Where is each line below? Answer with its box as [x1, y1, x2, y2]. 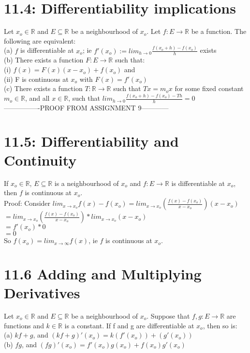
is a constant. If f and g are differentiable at [64, 320, 194, 330]
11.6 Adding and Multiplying [4, 263, 202, 283]
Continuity [4, 150, 77, 169]
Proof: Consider [4, 198, 51, 208]
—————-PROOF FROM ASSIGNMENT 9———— [4, 102, 169, 112]
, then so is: [203, 320, 237, 330]
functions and [4, 320, 44, 330]
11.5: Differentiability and [4, 131, 179, 151]
